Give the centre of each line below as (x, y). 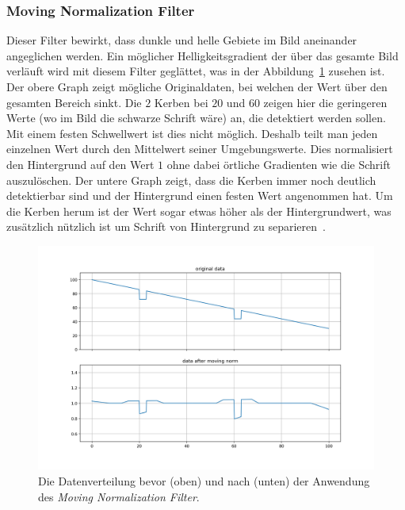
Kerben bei (181, 102)
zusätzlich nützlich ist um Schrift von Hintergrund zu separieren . (166, 226)
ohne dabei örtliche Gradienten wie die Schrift (279, 164)
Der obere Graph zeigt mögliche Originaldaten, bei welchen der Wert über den (197, 86)
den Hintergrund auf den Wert (80, 164)
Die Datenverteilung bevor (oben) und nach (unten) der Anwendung (204, 480)
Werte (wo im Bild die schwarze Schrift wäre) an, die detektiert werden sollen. (196, 118)
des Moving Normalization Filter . (119, 496)
